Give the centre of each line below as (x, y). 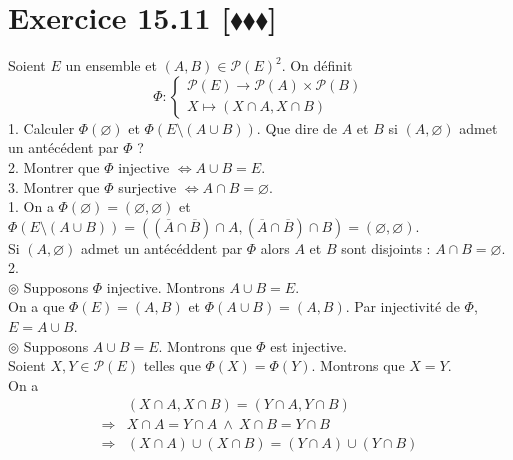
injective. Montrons (165, 286)
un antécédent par (63, 147)
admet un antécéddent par (162, 247)
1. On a (31, 206)
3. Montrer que (54, 186)
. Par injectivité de (402, 306)
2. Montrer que (54, 166)
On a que (36, 306)
